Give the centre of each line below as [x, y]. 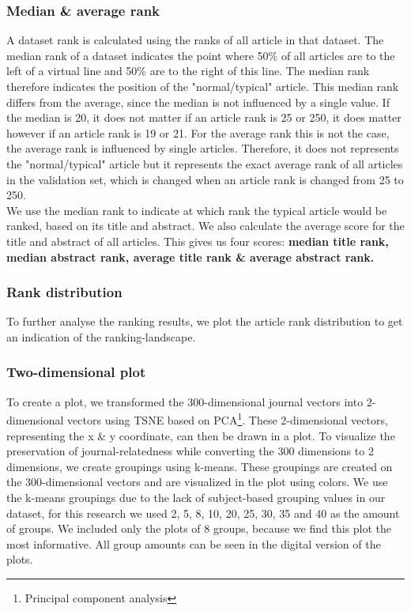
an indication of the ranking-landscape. [101, 336]
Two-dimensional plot [76, 372]
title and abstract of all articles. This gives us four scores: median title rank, [198, 241]
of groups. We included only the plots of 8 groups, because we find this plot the [199, 528]
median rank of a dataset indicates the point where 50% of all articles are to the [201, 55]
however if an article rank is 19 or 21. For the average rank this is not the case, [198, 132]
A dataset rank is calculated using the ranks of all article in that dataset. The [195, 40]
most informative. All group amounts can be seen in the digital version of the [194, 543]
